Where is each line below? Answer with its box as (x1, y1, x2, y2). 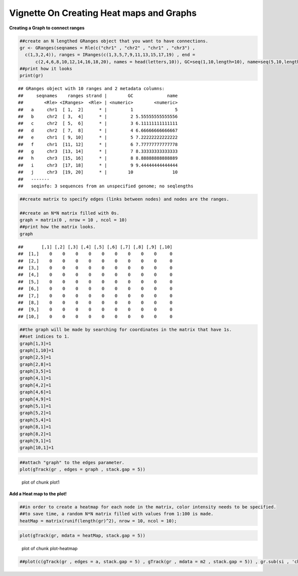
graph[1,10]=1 (19, 347, 54, 353)
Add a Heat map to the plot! (9, 491, 67, 496)
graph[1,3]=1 (19, 340, 52, 346)
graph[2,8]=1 (19, 361, 52, 367)
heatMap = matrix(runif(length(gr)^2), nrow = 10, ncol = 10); (19, 518, 177, 524)
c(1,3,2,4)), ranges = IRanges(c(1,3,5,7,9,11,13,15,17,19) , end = (25, 52, 196, 58)
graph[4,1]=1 (19, 375, 52, 381)
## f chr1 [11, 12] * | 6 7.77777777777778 (18, 142, 178, 147)
